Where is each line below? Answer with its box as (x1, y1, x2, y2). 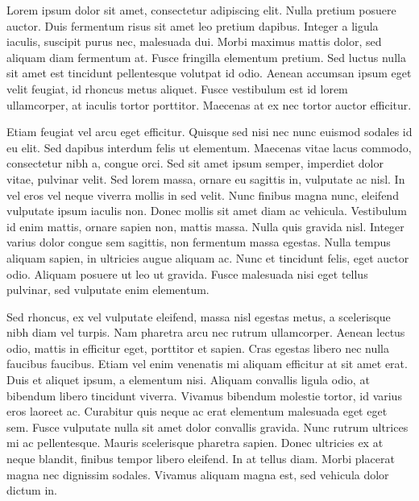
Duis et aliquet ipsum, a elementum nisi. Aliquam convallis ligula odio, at (6, 371, 370, 388)
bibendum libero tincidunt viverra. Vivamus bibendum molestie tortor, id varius (6, 387, 402, 404)
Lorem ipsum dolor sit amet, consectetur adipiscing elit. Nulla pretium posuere (6, 2, 396, 18)
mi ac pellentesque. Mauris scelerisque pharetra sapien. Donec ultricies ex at (6, 434, 384, 451)
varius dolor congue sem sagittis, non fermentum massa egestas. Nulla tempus (6, 234, 391, 250)
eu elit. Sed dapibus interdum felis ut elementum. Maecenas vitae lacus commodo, (6, 139, 412, 155)
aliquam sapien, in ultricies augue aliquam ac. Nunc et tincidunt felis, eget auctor (6, 249, 409, 266)
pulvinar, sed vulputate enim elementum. (6, 281, 209, 298)
